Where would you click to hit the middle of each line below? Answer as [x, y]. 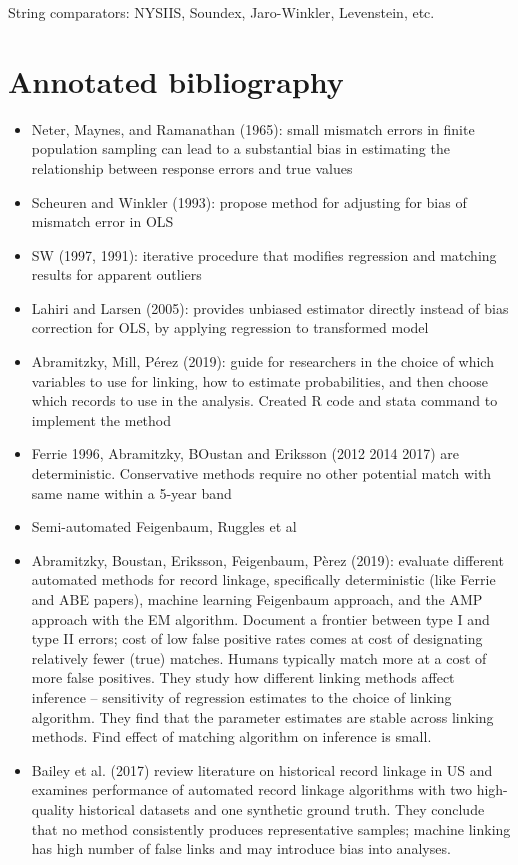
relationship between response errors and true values [192, 167]
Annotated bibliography [176, 80]
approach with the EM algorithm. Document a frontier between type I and [260, 618]
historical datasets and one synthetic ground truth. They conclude [281, 808]
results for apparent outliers [116, 274]
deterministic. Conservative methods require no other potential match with [261, 473]
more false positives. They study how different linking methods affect [243, 677]
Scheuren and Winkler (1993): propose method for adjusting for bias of [249, 201]
